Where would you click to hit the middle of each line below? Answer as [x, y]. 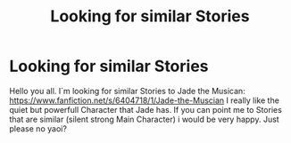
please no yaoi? [38, 128]
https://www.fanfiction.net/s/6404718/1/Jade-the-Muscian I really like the [144, 100]
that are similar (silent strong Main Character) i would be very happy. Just [144, 119]
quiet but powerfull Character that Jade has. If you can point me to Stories [146, 109]
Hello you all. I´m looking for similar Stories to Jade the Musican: [127, 91]
